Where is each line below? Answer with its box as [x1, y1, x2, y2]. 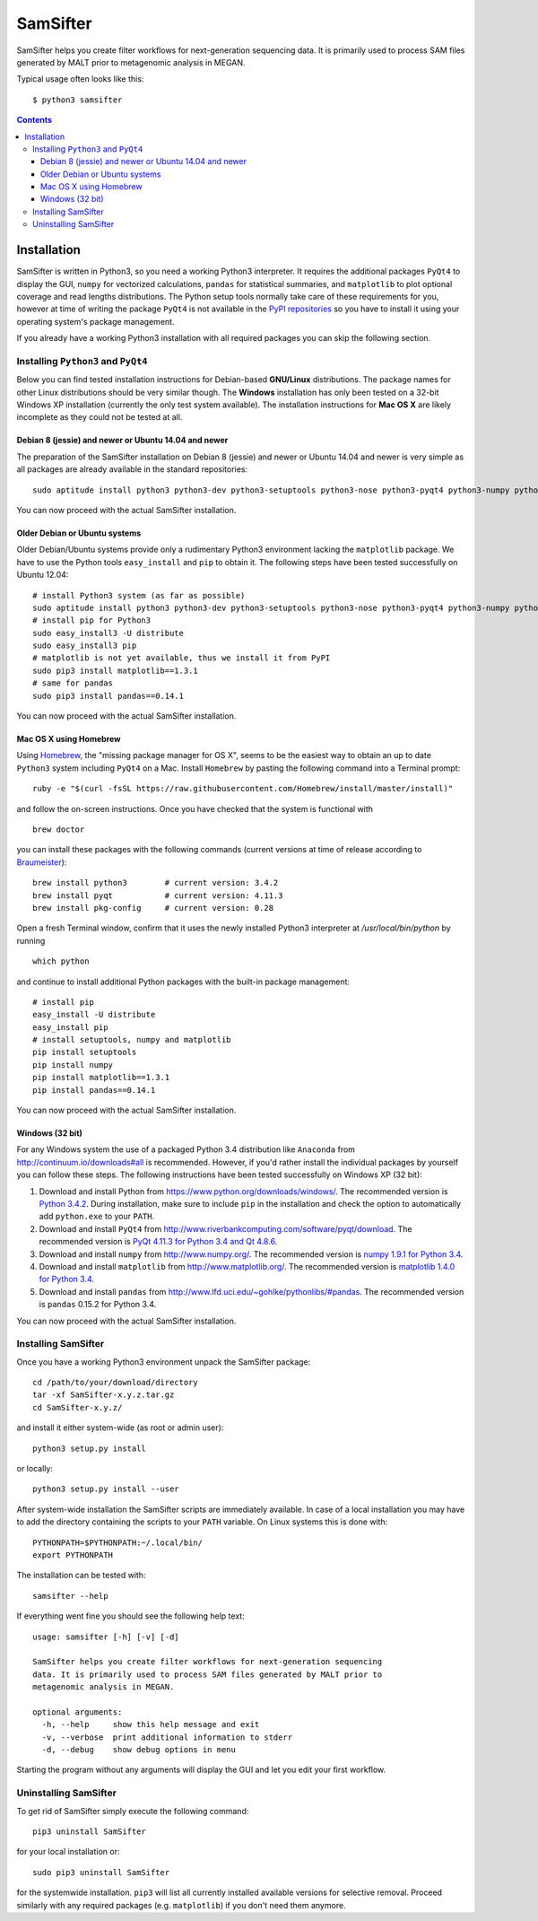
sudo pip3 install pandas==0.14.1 [32, 691, 184, 701]
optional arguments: [32, 1707, 123, 1717]
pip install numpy [32, 1060, 114, 1070]
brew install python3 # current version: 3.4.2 [32, 878, 279, 888]
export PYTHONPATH [32, 1550, 114, 1560]
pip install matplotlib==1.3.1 [32, 1072, 170, 1083]
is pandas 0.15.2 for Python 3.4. [39, 1299, 157, 1310]
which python [32, 956, 90, 966]
